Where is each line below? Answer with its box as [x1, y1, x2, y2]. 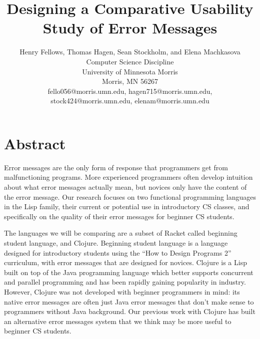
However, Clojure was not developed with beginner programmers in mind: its [4, 286, 240, 297]
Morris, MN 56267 [102, 76, 158, 86]
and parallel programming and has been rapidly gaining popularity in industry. [4, 277, 246, 287]
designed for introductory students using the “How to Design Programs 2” [4, 247, 231, 258]
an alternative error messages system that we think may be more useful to [4, 316, 231, 326]
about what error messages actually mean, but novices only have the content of [4, 182, 247, 192]
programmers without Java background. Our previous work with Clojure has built [4, 306, 255, 317]
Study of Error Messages [42, 17, 217, 38]
